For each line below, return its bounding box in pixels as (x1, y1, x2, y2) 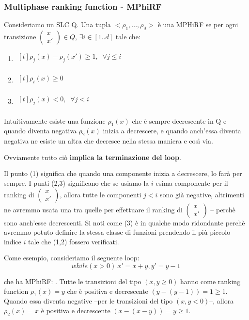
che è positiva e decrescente (67, 286, 148, 296)
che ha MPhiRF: (4, 276, 53, 286)
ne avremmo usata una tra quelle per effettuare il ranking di (4, 204, 183, 214)
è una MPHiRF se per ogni (157, 19, 238, 30)
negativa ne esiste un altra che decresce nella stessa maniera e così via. (4, 136, 213, 146)
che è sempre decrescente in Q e (132, 115, 227, 126)
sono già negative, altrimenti (160, 189, 244, 199)
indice (4, 236, 21, 246)
